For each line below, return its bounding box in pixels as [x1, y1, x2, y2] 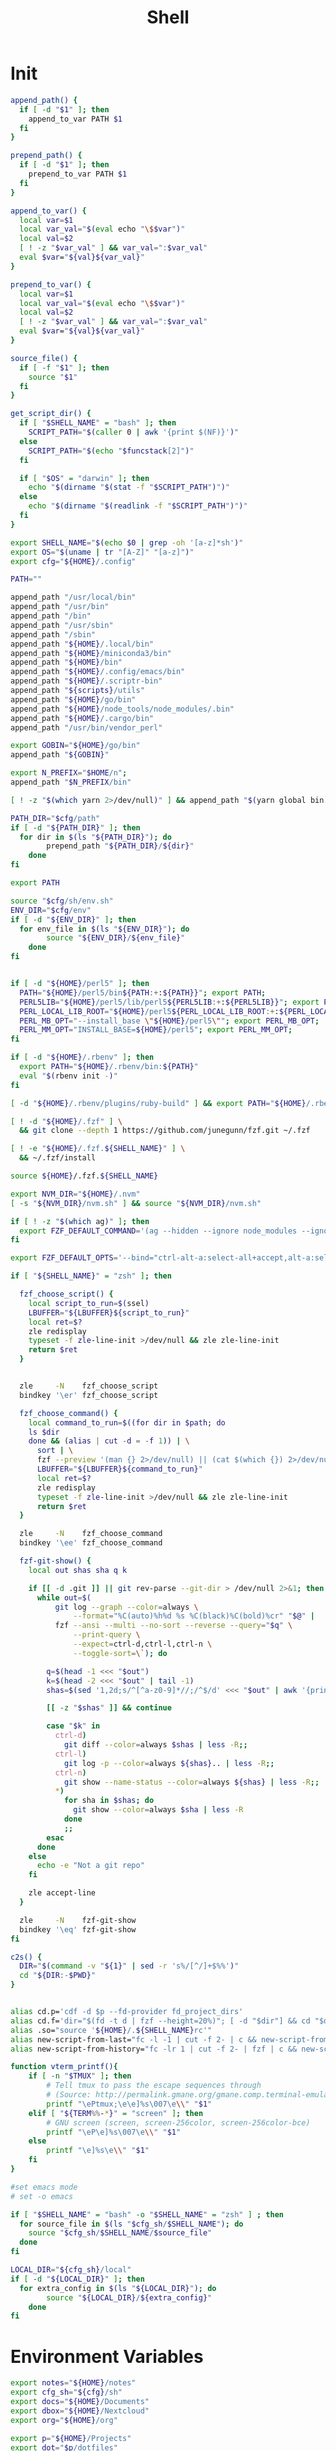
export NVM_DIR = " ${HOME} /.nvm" [10, 1189, 141, 1199]
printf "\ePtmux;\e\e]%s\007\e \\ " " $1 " [46, 2099, 213, 2109]
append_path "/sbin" [10, 629, 97, 640]
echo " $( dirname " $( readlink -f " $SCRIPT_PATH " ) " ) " [28, 501, 248, 511]
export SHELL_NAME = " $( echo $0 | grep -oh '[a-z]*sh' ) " [10, 537, 244, 548]
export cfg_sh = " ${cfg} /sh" [10, 2387, 123, 2398]
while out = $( [36, 1592, 92, 1603]
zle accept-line [28, 1888, 97, 1898]
